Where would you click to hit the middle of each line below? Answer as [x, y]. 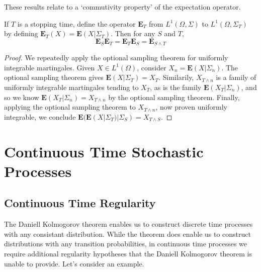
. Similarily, [176, 77]
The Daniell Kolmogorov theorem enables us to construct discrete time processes [128, 224]
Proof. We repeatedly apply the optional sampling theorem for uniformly [116, 58]
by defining [21, 33]
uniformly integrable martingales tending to [71, 87]
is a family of [236, 77]
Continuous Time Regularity [80, 203]
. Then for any [133, 33]
